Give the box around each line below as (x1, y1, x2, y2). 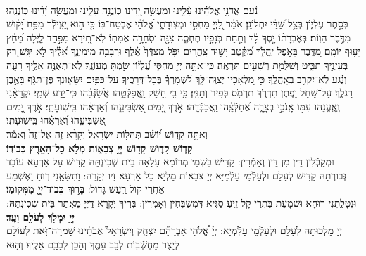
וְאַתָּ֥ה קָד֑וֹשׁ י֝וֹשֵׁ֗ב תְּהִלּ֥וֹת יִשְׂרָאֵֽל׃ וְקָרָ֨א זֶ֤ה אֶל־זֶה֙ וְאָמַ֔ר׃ (6, 126, 208, 141)
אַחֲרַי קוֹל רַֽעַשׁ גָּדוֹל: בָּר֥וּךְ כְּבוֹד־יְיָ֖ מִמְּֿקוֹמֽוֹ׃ (6, 181, 165, 196)
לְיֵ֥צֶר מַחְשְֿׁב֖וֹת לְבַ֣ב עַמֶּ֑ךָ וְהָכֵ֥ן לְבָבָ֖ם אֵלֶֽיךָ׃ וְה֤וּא (6, 236, 179, 251)
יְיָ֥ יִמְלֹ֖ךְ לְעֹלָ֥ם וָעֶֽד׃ (6, 209, 75, 224)
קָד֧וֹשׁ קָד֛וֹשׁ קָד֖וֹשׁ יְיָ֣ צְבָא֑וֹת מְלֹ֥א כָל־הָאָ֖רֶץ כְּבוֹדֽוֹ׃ (6, 140, 193, 155)
